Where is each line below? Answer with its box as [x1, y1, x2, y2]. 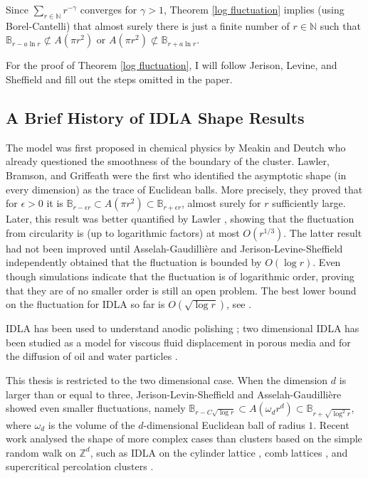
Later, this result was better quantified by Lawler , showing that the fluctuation [6, 211, 354, 226]
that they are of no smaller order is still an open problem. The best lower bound [6, 282, 357, 297]
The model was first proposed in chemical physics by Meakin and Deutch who [6, 139, 346, 154]
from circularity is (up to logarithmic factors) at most [6, 225, 240, 240]
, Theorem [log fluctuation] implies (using [163, 2, 345, 16]
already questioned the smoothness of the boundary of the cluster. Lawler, [6, 154, 330, 169]
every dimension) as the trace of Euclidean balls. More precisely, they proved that [6, 181, 363, 196]
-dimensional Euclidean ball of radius [143, 417, 305, 432]
